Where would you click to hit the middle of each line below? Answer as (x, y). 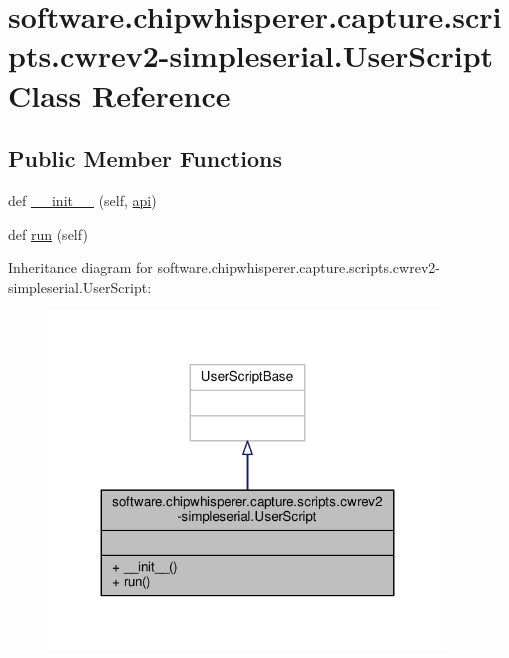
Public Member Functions (145, 158)
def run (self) (48, 233)
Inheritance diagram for (80, 267)
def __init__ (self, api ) (82, 199)
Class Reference (119, 94)
